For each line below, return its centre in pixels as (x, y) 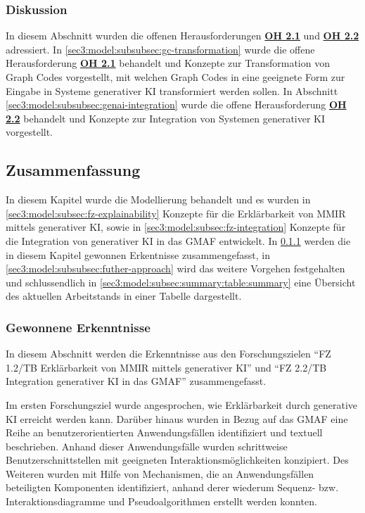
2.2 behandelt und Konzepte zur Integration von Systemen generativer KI (166, 118)
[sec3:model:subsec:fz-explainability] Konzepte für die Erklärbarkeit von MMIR (176, 213)
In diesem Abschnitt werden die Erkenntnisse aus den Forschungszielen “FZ (168, 354)
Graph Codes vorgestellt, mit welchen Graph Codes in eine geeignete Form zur (175, 77)
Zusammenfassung (73, 170)
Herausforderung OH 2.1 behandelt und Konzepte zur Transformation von (168, 63)
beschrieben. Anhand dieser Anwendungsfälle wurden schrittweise (147, 446)
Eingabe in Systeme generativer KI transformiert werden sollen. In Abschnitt (172, 90)
